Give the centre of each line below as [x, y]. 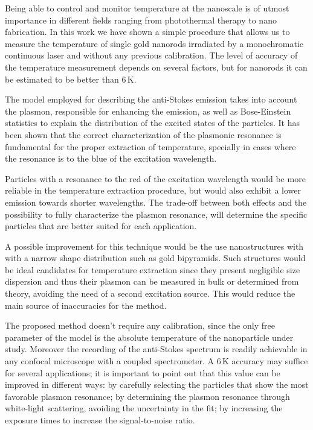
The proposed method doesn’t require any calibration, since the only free [140, 325]
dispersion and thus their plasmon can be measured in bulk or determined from [152, 281]
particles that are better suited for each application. [101, 226]
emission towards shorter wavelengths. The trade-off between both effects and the [156, 202]
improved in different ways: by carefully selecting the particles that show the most [157, 384]
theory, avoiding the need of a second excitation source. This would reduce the [150, 293]
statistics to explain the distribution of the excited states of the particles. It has [152, 123]
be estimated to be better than [62, 79]
